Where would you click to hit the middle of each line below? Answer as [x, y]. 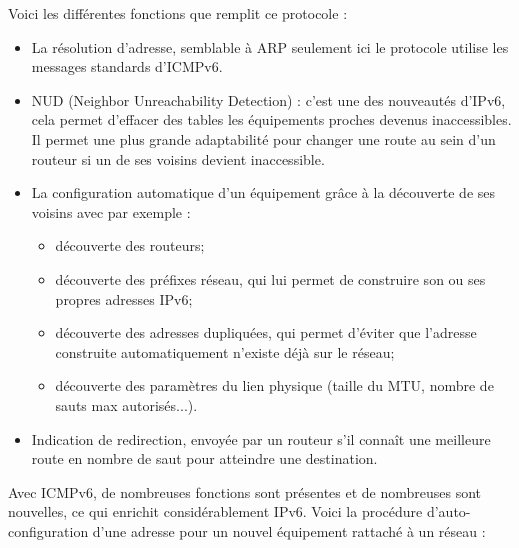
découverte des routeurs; [130, 245]
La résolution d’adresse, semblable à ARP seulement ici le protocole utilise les [270, 46]
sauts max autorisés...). [126, 404]
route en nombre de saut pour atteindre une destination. [204, 458]
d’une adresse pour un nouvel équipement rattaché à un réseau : [289, 530]
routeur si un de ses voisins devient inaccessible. [178, 158]
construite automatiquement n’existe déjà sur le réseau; [225, 351]
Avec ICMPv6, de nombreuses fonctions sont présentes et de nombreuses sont [245, 491]
